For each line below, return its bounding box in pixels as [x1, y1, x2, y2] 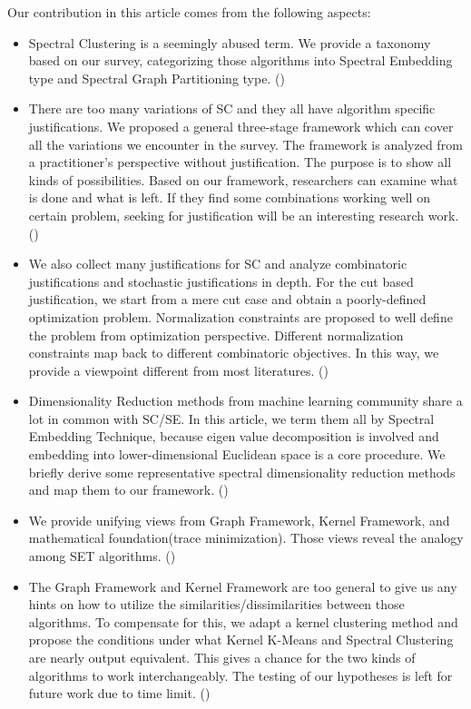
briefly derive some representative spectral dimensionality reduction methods [28, 462, 456, 481]
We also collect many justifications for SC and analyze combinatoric [28, 254, 407, 273]
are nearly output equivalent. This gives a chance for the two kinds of [28, 648, 416, 666]
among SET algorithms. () [28, 547, 176, 566]
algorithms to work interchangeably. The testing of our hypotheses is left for [28, 665, 453, 684]
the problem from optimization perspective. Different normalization [28, 325, 404, 344]
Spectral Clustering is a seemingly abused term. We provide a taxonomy [28, 33, 431, 52]
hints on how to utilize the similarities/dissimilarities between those [28, 595, 405, 614]
